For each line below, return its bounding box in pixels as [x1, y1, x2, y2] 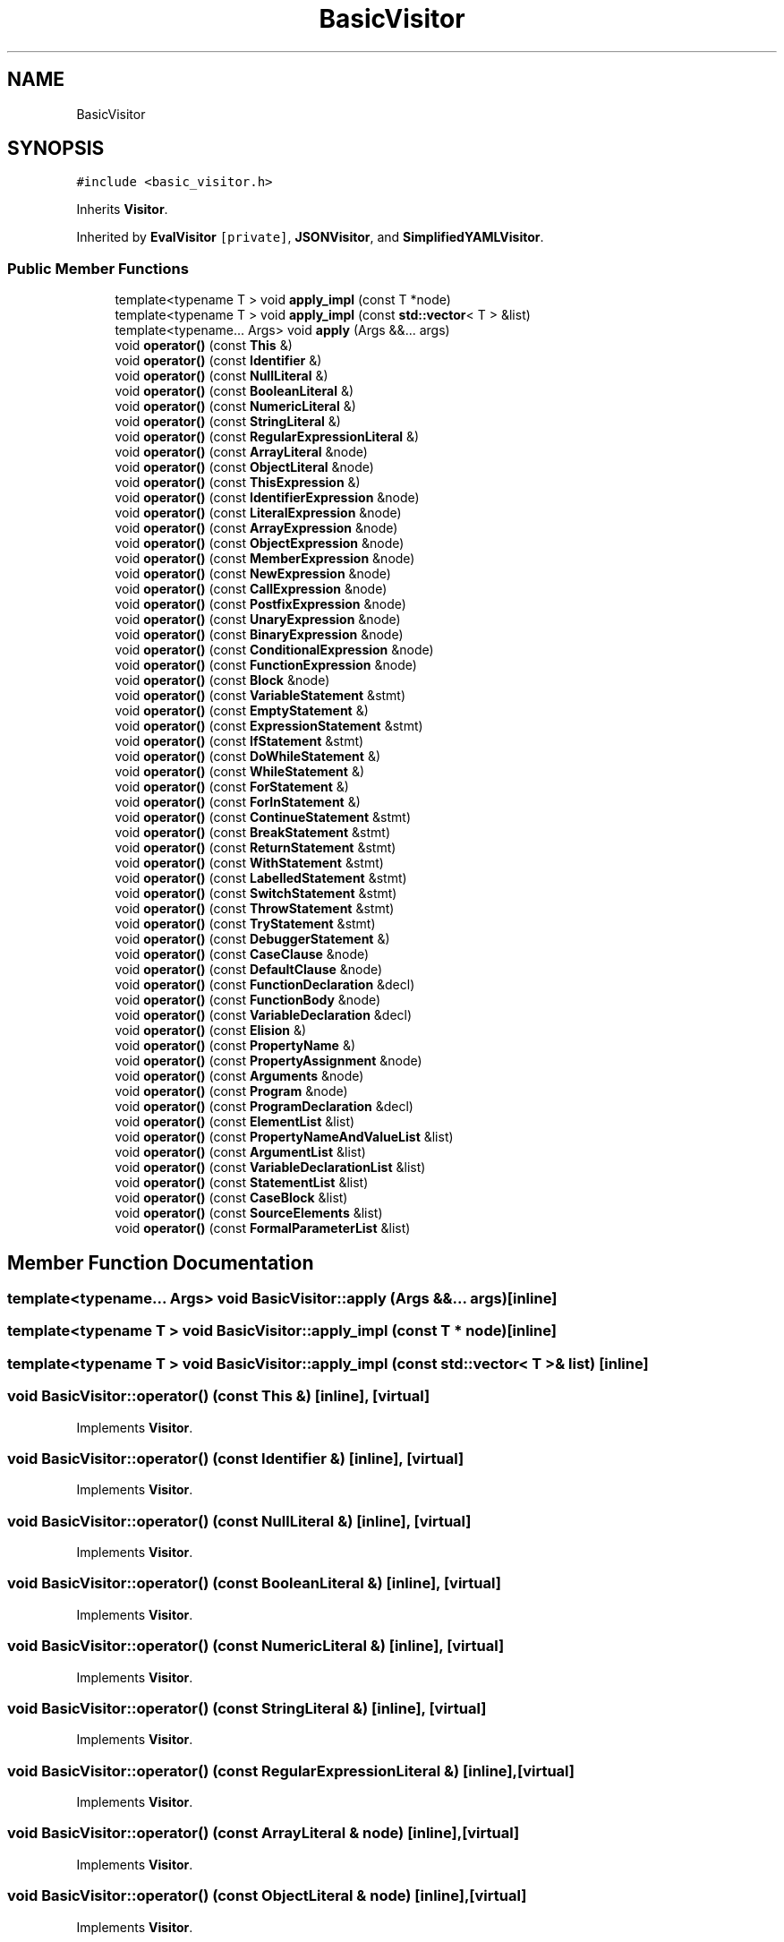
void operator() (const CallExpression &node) [115, 581, 388, 597]
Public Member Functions [7, 259, 189, 278]
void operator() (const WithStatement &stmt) [115, 855, 384, 871]
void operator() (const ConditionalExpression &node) [115, 642, 434, 658]
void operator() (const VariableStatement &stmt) [115, 688, 406, 704]
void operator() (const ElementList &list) [115, 1114, 355, 1130]
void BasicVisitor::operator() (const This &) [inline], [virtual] [7, 1387, 430, 1406]
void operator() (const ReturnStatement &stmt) [115, 840, 396, 856]
